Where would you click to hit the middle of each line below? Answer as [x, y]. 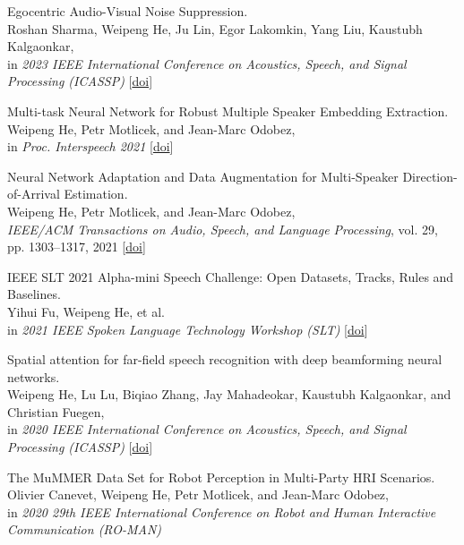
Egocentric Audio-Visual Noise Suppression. [128, 11]
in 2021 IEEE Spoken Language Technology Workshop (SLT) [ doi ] [188, 329]
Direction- [430, 176]
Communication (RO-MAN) [85, 529]
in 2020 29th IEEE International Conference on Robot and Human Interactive [222, 511]
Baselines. [34, 294]
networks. [34, 376]
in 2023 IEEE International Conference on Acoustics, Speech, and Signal [207, 63]
